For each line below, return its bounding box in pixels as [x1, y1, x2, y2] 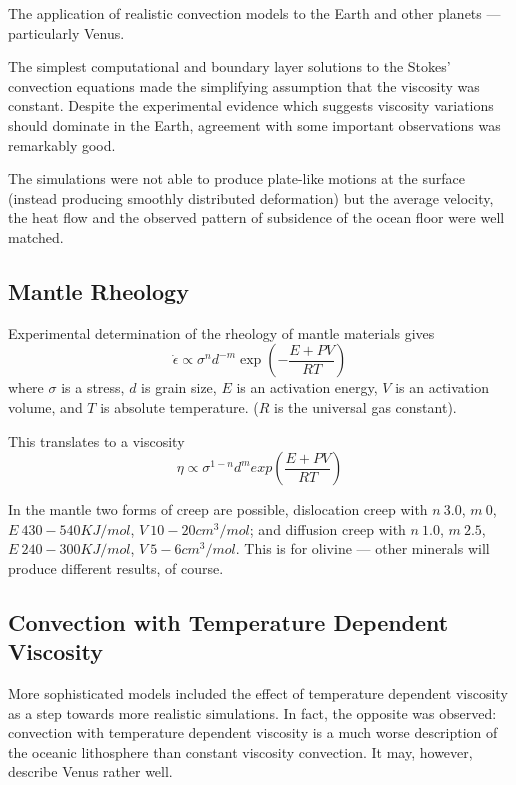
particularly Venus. [8, 22, 125, 43]
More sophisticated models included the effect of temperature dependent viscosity [8, 683, 508, 704]
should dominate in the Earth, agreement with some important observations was [8, 114, 501, 135]
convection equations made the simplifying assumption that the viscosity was [8, 75, 480, 96]
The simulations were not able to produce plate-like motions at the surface [8, 168, 465, 189]
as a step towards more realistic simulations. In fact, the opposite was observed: [8, 702, 497, 723]
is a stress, [61, 377, 125, 398]
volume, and [8, 396, 83, 417]
